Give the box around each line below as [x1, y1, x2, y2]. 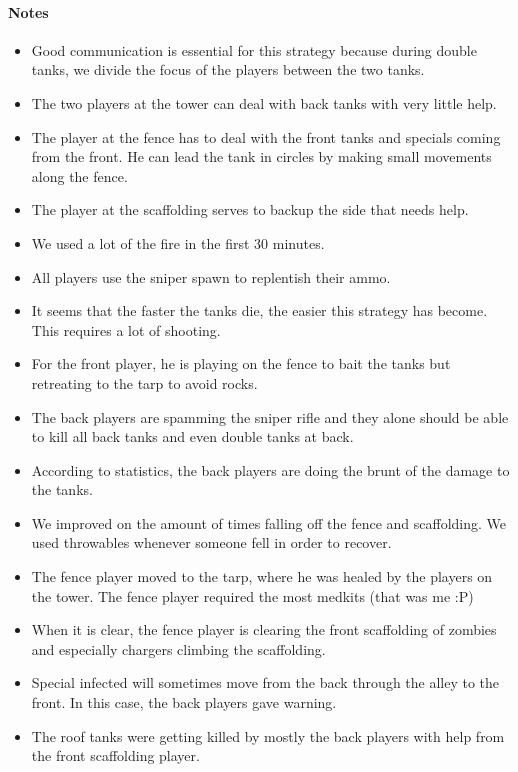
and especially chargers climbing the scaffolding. [31, 638, 326, 659]
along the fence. [31, 165, 128, 186]
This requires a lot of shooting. [31, 319, 221, 340]
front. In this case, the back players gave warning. [31, 692, 337, 713]
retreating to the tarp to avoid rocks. [31, 372, 258, 393]
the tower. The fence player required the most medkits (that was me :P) [31, 585, 474, 606]
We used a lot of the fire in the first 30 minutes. [31, 232, 325, 253]
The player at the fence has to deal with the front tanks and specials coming [31, 126, 501, 147]
